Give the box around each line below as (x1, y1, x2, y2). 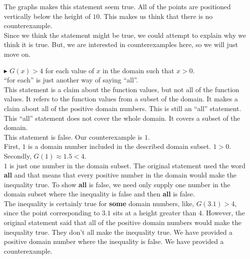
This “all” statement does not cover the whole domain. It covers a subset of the (4, 113, 240, 123)
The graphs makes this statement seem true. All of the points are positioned (4, 1, 231, 11)
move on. (4, 49, 31, 59)
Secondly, (4, 150, 32, 161)
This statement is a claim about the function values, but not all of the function (4, 84, 239, 94)
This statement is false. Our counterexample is (4, 131, 143, 142)
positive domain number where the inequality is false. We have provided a (4, 236, 224, 246)
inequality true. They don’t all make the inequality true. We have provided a (4, 227, 233, 237)
